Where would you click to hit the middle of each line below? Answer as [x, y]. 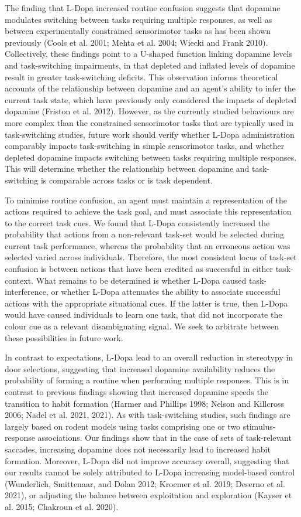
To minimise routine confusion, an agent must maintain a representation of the [146, 200]
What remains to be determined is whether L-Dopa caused [141, 280]
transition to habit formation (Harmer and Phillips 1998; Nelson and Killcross [145, 403]
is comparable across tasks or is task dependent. [127, 180]
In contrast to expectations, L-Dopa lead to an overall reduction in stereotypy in [149, 357]
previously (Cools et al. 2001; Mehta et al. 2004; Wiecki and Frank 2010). [136, 42]
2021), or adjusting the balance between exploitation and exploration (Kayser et [148, 495]
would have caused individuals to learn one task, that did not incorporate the [143, 314]
